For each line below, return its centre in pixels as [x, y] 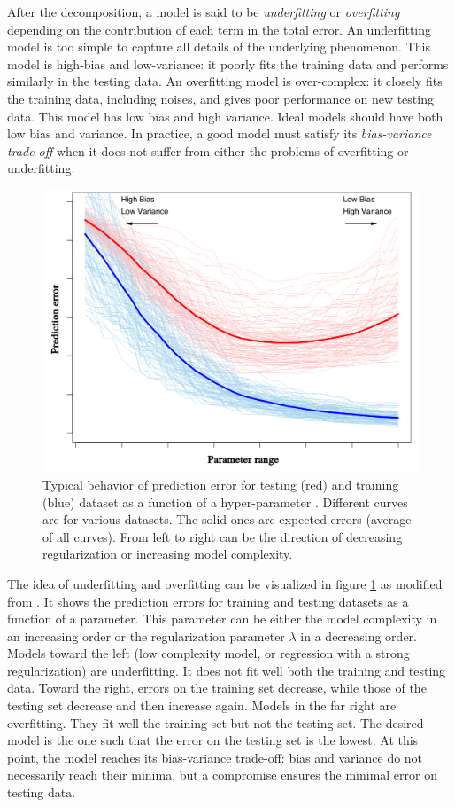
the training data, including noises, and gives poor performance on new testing [220, 98]
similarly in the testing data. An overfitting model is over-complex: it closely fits [225, 81]
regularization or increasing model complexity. [168, 554]
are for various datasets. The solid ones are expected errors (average [227, 519]
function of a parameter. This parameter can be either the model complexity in [222, 619]
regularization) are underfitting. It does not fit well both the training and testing [227, 670]
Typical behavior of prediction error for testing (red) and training [221, 484]
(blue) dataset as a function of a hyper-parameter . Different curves [225, 501]
